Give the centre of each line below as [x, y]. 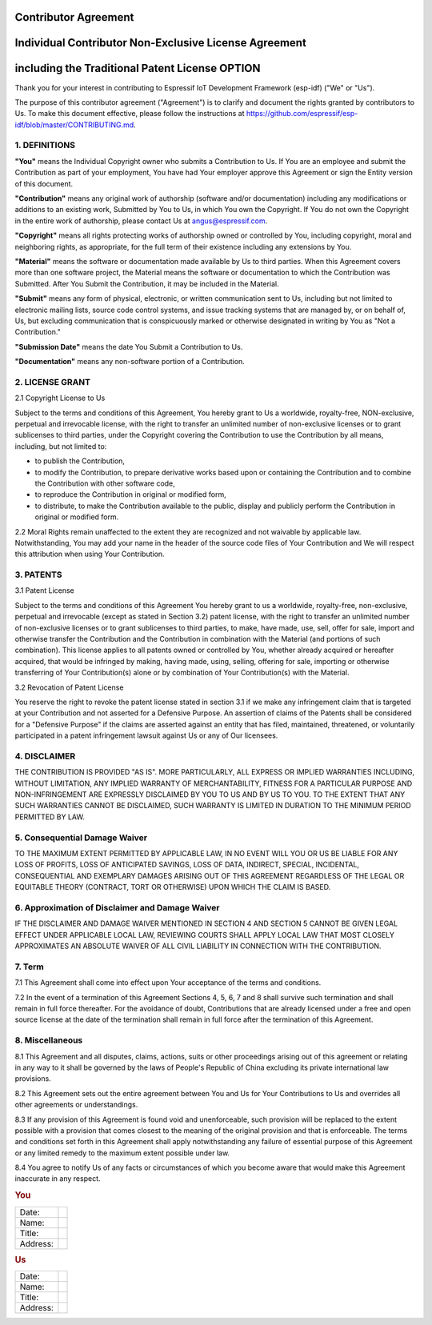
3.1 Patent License [45, 590]
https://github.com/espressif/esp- [302, 114]
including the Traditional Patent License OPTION [138, 68]
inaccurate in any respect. [58, 1179]
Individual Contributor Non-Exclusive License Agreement [161, 43]
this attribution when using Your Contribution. [90, 554]
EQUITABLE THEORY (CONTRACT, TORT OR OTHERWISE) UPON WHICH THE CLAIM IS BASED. [173, 887]
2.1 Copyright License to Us [60, 398]
